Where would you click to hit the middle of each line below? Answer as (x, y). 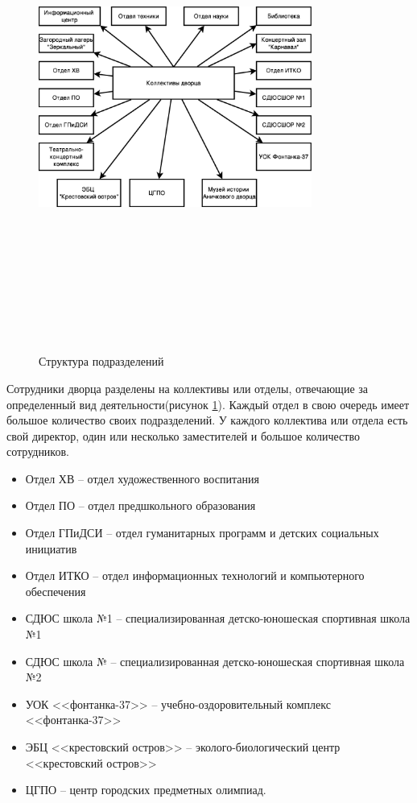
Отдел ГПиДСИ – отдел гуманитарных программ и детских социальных (202, 533)
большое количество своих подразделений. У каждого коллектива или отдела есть (207, 420)
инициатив (51, 548)
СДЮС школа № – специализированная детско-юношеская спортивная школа (215, 661)
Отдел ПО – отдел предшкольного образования (140, 505)
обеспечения (56, 591)
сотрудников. (38, 451)
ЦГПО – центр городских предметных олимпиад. (146, 790)
